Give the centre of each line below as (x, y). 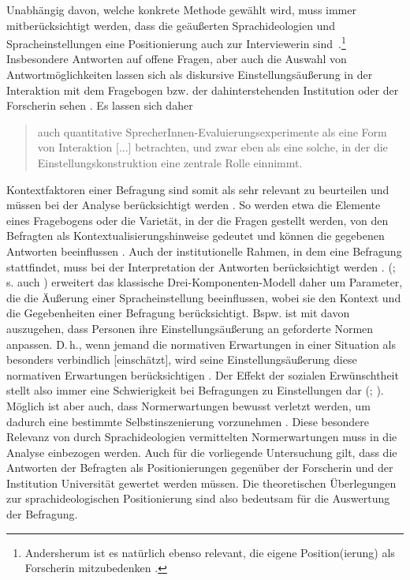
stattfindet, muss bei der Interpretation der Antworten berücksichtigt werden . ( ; (201, 266)
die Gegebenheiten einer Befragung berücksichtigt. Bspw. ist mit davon (178, 313)
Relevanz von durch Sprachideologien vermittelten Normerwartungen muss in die (202, 437)
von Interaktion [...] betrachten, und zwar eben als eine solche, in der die (212, 147)
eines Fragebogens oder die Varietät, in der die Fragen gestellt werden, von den (198, 220)
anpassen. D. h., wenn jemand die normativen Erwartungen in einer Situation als (201, 344)
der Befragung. (42, 514)
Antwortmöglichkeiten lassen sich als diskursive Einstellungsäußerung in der (190, 75)
